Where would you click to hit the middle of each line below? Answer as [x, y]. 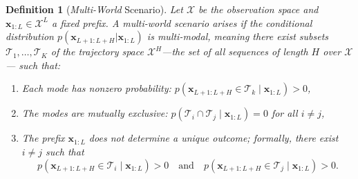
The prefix [43, 138]
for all [284, 113]
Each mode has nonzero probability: [96, 88]
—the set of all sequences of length [235, 51]
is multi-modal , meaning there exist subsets [238, 36]
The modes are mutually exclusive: [95, 113]
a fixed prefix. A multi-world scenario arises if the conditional [182, 22]
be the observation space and [258, 9]
